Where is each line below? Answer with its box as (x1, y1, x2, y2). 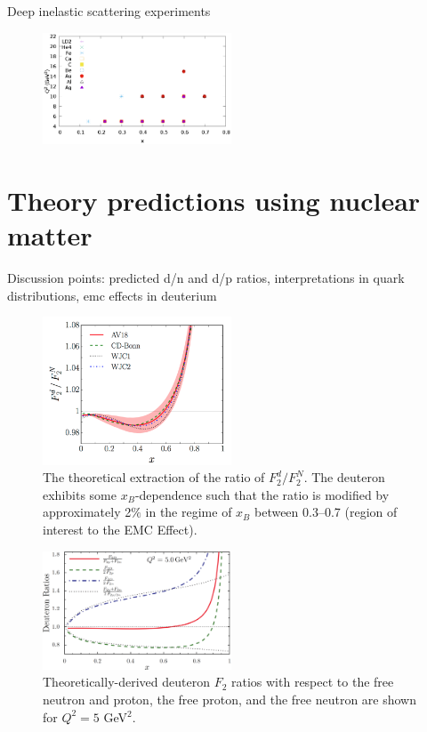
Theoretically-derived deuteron (43, 672, 210, 691)
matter (7, 217, 93, 253)
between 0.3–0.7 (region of (254, 503, 398, 521)
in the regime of (145, 503, 232, 521)
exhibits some (43, 485, 117, 503)
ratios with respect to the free (231, 672, 394, 691)
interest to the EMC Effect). (43, 520, 197, 539)
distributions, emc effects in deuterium (7, 286, 217, 304)
